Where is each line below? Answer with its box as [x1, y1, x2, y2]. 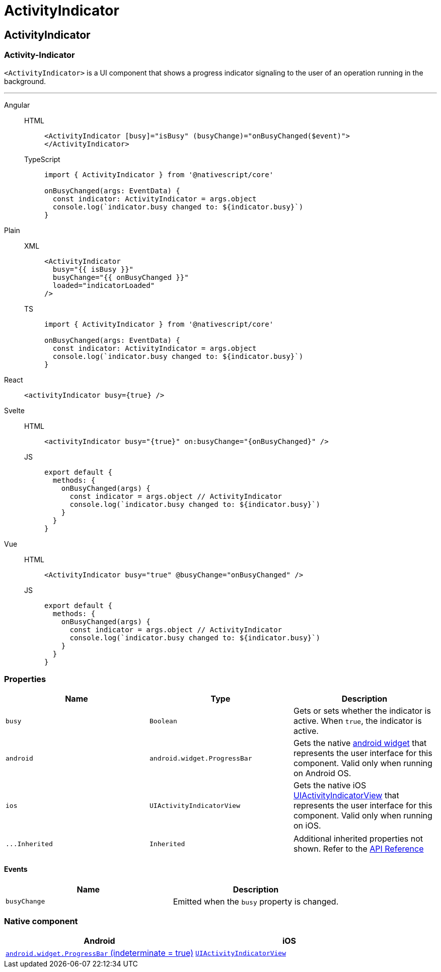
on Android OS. [293, 768, 351, 779]
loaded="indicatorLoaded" [52, 281, 155, 289]
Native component [4, 916, 78, 926]
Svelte [4, 406, 25, 415]
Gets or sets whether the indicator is [293, 706, 431, 716]
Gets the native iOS [293, 780, 366, 791]
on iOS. [293, 820, 321, 831]
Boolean [149, 717, 177, 725]
